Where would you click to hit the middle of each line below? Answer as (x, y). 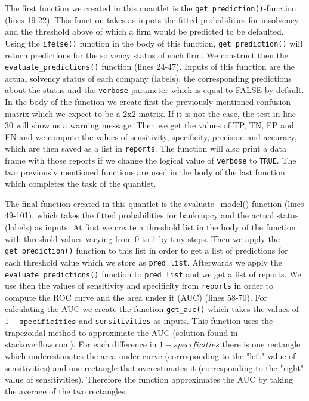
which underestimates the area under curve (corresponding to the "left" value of (150, 355)
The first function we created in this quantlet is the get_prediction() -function (151, 8)
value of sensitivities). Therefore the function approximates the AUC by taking (149, 379)
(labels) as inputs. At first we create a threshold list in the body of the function (150, 227)
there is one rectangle (261, 344)
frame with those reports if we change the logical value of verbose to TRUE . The (151, 160)
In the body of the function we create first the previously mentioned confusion (148, 101)
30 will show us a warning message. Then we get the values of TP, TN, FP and (149, 125)
